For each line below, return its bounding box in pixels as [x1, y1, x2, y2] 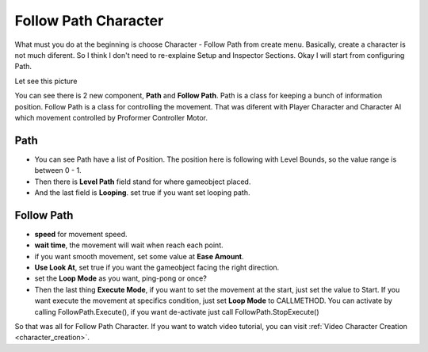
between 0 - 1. [34, 166, 82, 175]
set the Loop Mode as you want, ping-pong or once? [34, 274, 208, 283]
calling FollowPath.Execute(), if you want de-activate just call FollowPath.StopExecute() [34, 307, 320, 316]
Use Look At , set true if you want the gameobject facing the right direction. [34, 262, 280, 273]
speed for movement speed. [34, 229, 128, 239]
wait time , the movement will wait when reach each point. [34, 240, 224, 250]
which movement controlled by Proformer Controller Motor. [14, 113, 208, 122]
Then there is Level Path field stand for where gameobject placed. [34, 177, 251, 186]
